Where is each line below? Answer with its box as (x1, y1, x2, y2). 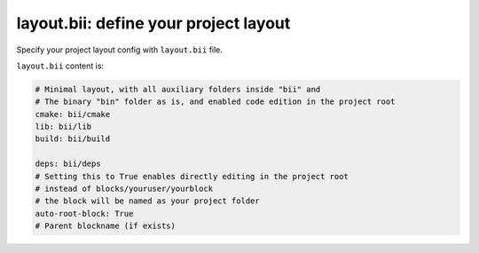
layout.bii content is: (16, 60, 105, 71)
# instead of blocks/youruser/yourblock (35, 184, 213, 194)
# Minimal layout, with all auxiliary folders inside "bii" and (35, 84, 321, 94)
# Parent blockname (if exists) (35, 221, 177, 231)
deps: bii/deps (35, 159, 101, 169)
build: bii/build (35, 134, 111, 144)
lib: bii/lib (35, 122, 92, 132)
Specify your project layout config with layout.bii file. (16, 44, 224, 55)
